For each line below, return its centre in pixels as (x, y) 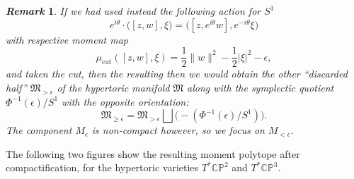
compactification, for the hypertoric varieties (102, 167)
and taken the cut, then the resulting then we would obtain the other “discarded (177, 74)
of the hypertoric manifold (113, 87)
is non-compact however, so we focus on (178, 130)
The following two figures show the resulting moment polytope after (153, 153)
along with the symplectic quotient (261, 87)
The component (39, 130)
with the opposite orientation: (125, 101)
